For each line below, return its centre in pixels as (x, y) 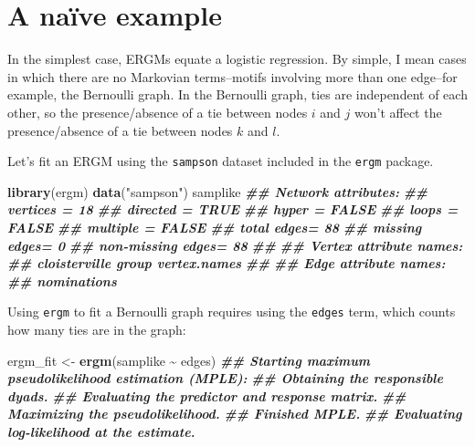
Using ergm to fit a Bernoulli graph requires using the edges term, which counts (232, 312)
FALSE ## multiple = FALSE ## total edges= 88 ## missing (215, 227)
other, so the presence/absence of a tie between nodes (158, 112)
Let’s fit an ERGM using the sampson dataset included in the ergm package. (221, 161)
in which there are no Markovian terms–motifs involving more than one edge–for (232, 76)
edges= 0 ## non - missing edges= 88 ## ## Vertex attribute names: (235, 245)
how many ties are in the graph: (97, 329)
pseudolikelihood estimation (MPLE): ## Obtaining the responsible (225, 378)
